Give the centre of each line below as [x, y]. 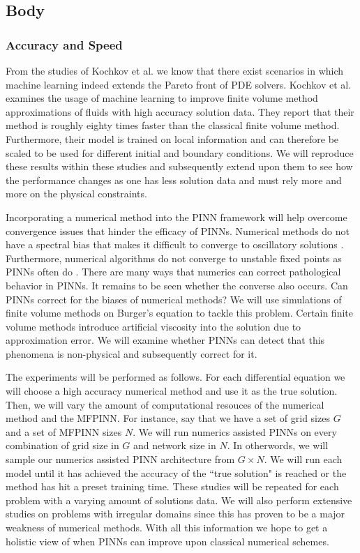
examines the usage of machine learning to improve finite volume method [162, 98]
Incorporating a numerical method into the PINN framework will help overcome [177, 217]
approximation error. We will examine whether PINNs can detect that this [165, 340]
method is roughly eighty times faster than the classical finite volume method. [173, 125]
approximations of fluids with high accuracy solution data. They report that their [180, 111]
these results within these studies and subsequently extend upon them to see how [179, 166]
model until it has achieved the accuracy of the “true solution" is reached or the [176, 472]
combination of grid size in [62, 445]
